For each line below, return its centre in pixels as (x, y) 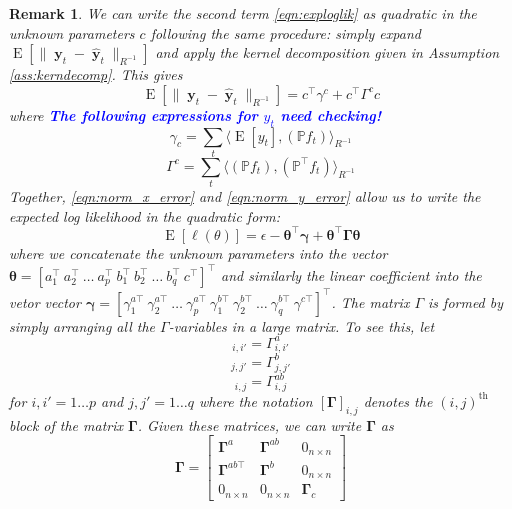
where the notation (256, 400)
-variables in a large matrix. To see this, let (301, 325)
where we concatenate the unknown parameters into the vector (198, 252)
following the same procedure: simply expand (285, 32)
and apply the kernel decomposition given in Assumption (327, 52)
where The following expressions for (133, 114)
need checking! (331, 114)
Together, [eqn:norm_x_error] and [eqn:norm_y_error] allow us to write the (245, 196)
